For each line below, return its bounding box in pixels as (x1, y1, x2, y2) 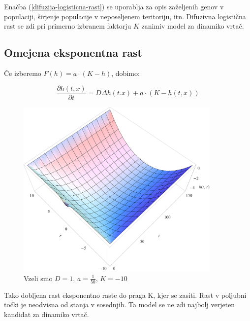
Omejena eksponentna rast (4, 45, 142, 60)
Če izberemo (4, 68, 41, 78)
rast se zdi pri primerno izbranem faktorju (4, 21, 131, 31)
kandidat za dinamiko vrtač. (4, 309, 89, 319)
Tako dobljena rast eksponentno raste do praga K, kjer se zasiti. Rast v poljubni (4, 289, 247, 300)
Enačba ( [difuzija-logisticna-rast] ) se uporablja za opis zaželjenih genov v (4, 1, 224, 11)
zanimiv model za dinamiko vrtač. (141, 21, 244, 31)
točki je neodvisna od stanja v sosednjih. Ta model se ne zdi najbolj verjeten (4, 299, 235, 310)
